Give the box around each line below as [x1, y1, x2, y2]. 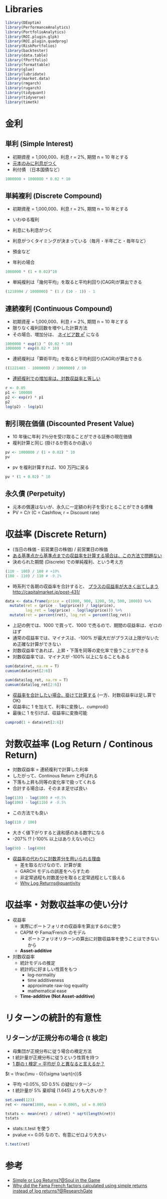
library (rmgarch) [5, 81, 42, 86]
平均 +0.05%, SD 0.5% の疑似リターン [12, 1081, 92, 1087]
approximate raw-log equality [27, 982, 89, 988]
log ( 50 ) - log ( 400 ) [5, 846, 46, 851]
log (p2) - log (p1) [5, 404, 44, 409]
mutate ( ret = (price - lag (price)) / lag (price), [10, 603, 115, 609]
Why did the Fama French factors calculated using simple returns [12, 1182, 147, 1189]
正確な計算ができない [17, 641, 61, 647]
